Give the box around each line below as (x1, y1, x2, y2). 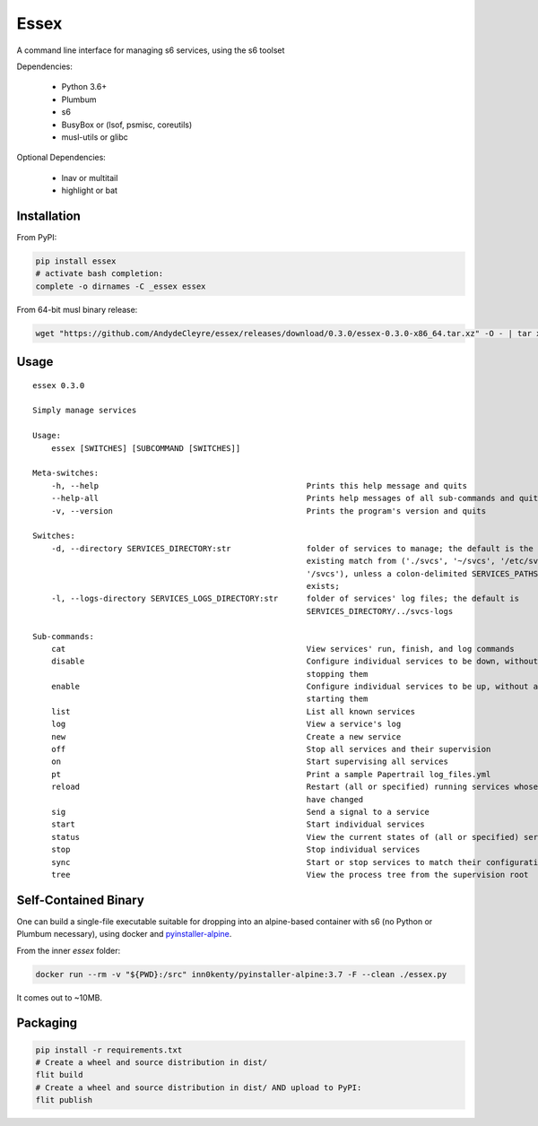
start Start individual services (50, 819, 425, 829)
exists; (306, 581, 340, 591)
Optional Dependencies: (16, 152, 107, 163)
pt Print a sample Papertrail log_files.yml (50, 769, 491, 779)
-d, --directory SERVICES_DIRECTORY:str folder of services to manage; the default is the (50, 543, 534, 553)
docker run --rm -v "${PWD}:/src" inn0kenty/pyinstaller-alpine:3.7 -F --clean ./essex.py (35, 969, 447, 979)
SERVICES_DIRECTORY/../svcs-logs (306, 606, 454, 616)
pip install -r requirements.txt (35, 1044, 183, 1055)
